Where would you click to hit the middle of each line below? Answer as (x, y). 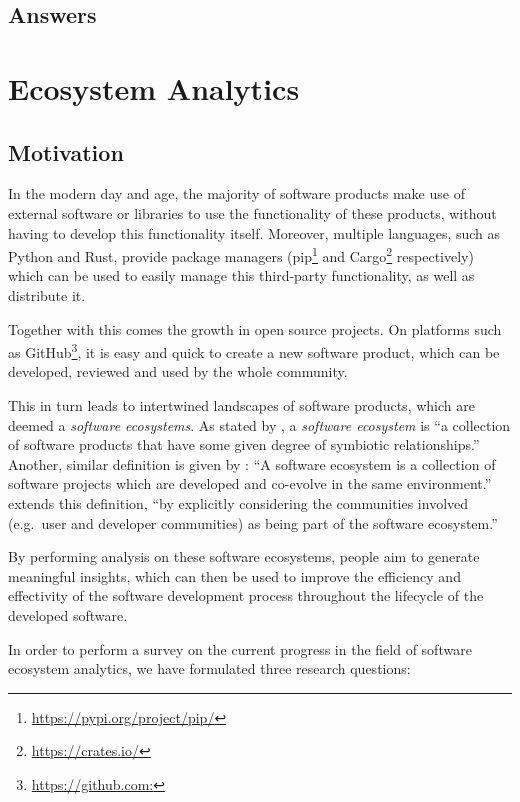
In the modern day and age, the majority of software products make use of (236, 193)
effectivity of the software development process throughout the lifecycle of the (246, 595)
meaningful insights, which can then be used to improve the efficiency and (234, 575)
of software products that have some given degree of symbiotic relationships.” (244, 444)
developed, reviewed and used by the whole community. (178, 371)
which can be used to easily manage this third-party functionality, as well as (241, 275)
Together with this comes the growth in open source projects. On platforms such (255, 328)
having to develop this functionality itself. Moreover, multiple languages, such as (254, 232)
